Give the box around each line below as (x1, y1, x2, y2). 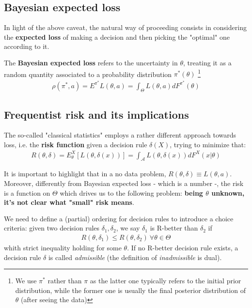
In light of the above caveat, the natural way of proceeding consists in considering (4, 22, 247, 32)
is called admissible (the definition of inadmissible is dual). (48, 252, 222, 262)
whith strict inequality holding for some (4, 243, 122, 253)
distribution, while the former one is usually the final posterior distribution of (15, 285, 246, 295)
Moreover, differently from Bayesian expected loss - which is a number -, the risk (4, 178, 244, 188)
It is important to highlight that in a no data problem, (4, 169, 166, 179)
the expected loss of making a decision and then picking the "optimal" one (4, 31, 230, 42)
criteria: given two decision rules (4, 223, 100, 233)
